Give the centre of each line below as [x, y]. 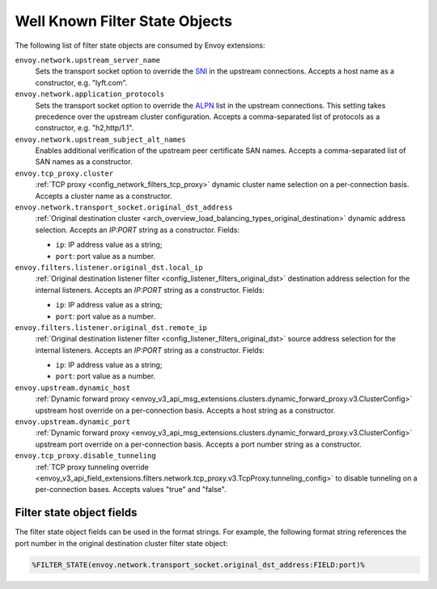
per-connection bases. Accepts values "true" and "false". [131, 489]
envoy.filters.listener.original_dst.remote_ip [111, 327]
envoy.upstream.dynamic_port [73, 422]
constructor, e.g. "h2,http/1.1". [85, 128]
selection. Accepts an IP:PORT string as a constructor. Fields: [138, 230]
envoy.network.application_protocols [90, 94]
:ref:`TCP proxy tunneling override [92, 467]
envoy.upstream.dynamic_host [73, 388]
